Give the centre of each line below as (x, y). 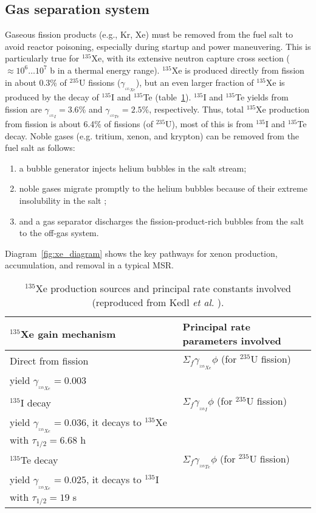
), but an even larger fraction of (195, 82)
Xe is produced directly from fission (238, 70)
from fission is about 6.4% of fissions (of (79, 124)
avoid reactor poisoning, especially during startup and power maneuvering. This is (158, 46)
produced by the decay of (52, 97)
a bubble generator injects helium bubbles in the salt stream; (133, 168)
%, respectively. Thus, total (193, 109)
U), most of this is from (209, 124)
